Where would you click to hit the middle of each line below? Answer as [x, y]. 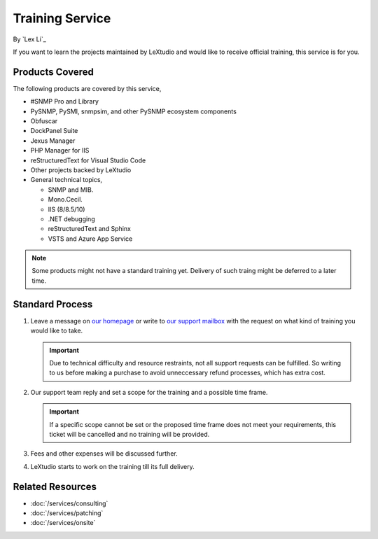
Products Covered [54, 72]
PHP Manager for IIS [60, 150]
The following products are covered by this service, [87, 88]
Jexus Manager [53, 141]
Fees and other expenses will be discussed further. [104, 454]
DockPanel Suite [54, 131]
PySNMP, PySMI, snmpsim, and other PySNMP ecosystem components [134, 111]
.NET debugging [71, 219]
